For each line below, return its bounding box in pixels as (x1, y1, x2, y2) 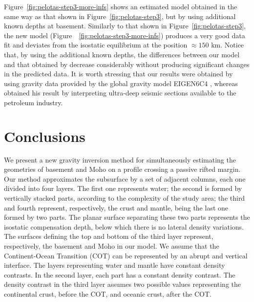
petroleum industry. (4, 97, 63, 107)
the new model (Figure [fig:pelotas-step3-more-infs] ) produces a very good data (4, 30, 245, 40)
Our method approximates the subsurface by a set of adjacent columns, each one (4, 173, 246, 184)
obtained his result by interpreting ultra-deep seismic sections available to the (4, 88, 236, 98)
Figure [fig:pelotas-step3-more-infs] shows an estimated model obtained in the (4, 1, 237, 11)
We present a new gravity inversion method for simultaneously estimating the (4, 154, 236, 164)
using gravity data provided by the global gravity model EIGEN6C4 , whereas (4, 78, 238, 88)
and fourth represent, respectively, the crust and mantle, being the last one (4, 202, 229, 212)
